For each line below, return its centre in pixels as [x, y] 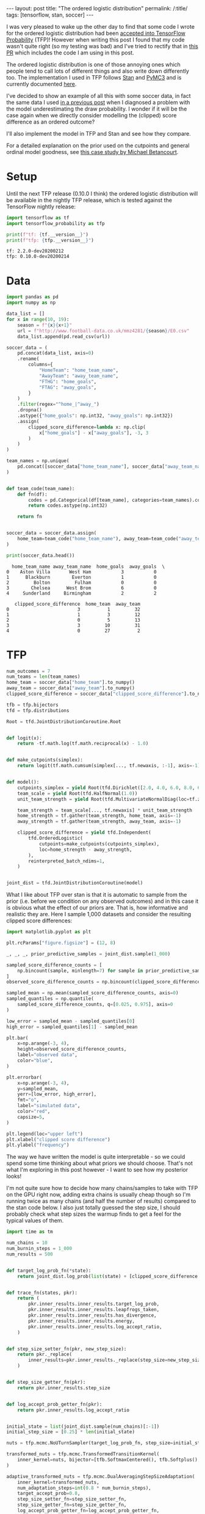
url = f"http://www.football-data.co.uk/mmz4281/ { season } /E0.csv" [103, 331]
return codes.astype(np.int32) [68, 505]
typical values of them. [35, 1221]
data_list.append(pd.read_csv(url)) [64, 336]
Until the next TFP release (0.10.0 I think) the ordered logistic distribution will [102, 193]
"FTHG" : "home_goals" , [68, 381]
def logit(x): [24, 738]
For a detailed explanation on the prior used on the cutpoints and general [98, 145]
